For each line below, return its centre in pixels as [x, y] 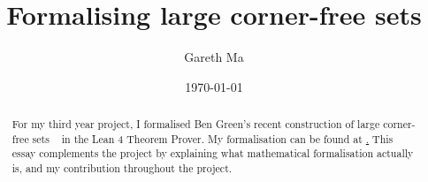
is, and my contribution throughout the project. [122, 168]
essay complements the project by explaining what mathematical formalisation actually [213, 153]
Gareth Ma [214, 57]
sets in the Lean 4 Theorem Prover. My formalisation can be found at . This [213, 138]
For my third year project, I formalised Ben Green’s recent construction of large [196, 124]
